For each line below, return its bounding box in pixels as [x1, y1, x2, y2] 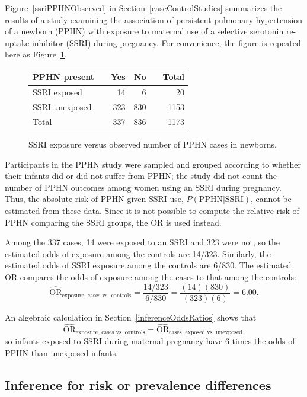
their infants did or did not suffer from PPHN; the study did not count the [5, 169, 277, 182]
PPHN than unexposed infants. [5, 346, 119, 358]
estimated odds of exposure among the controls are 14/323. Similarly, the [5, 247, 271, 260]
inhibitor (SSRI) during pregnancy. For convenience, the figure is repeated [31, 36, 301, 49]
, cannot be [251, 193, 292, 205]
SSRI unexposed [33, 101, 92, 113]
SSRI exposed [33, 86, 82, 98]
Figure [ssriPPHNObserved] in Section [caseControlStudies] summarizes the [5, 2, 282, 14]
